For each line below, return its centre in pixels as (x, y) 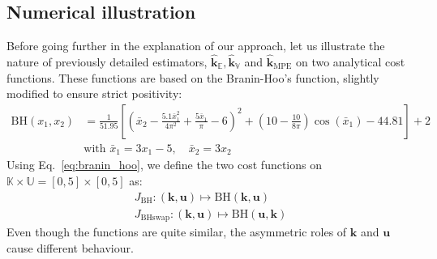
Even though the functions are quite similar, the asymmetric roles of (177, 232)
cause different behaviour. (70, 247)
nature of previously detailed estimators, (107, 62)
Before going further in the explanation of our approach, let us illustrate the (196, 46)
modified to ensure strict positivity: (94, 93)
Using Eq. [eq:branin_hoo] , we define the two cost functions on (165, 165)
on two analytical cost (350, 62)
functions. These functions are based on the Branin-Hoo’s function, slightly (193, 77)
